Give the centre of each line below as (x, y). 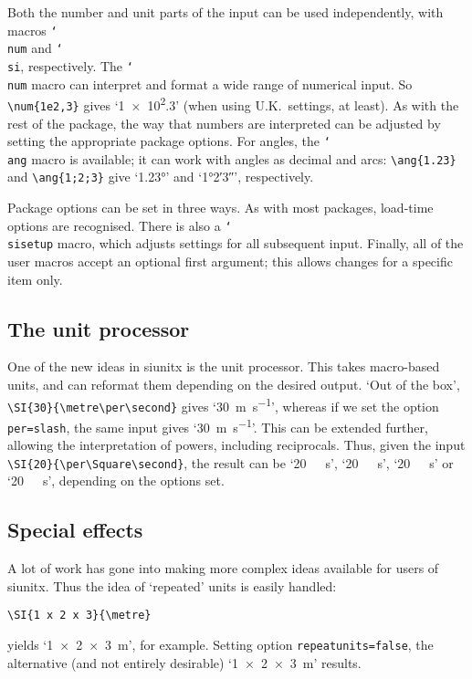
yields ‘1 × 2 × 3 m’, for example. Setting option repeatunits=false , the (220, 645)
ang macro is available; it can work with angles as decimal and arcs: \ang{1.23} (232, 158)
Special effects (75, 530)
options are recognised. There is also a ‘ (120, 225)
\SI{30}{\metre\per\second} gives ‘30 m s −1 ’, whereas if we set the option (223, 404)
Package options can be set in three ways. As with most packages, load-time (220, 208)
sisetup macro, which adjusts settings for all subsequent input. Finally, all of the (236, 243)
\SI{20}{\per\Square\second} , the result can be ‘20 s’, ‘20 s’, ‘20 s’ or (231, 462)
